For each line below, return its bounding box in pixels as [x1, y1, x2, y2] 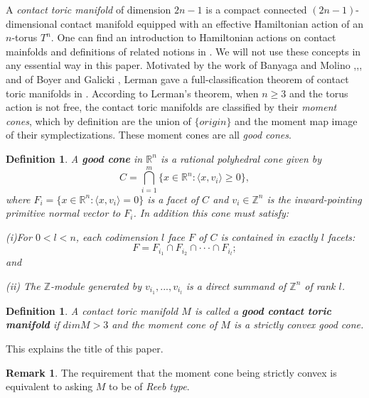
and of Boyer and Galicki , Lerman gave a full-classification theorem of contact [6, 71, 349, 86]
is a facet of [147, 191, 199, 206]
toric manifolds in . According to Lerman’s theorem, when [6, 85, 259, 100]
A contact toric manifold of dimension [6, 2, 171, 16]
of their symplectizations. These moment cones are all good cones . [6, 127, 292, 142]
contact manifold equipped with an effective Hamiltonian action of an [60, 16, 363, 31]
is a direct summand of [186, 278, 287, 293]
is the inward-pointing [267, 191, 362, 206]
